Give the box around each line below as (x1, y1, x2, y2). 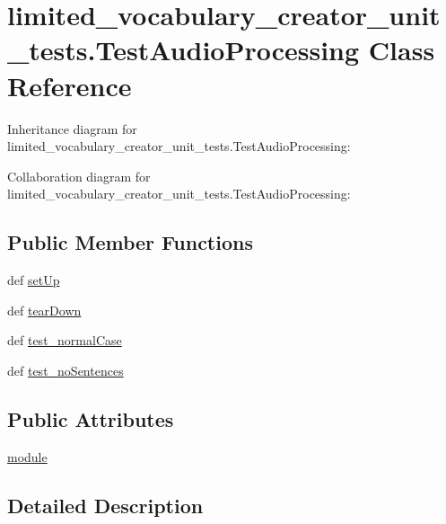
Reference (7, 67, 132, 103)
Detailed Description (7, 491, 204, 519)
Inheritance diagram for (7, 119, 137, 138)
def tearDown (7, 300, 82, 319)
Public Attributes (7, 404, 174, 432)
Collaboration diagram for (7, 166, 151, 185)
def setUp (7, 271, 60, 289)
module (7, 447, 48, 466)
